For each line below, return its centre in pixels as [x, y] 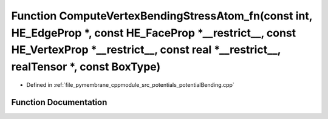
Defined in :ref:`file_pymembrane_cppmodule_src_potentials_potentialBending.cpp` [131, 84]
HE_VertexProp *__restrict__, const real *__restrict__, [146, 50]
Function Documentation [59, 102]
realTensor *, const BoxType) [86, 67]
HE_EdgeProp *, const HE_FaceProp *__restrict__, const [154, 33]
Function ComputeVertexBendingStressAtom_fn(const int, [162, 16]
